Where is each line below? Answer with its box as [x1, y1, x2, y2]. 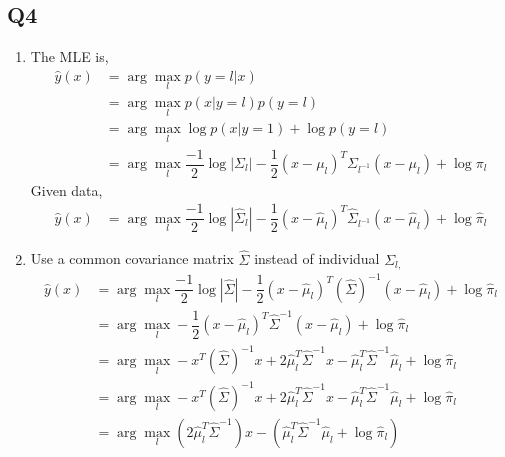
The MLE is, [30, 46, 109, 67]
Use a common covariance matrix [30, 248, 234, 269]
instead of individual [254, 248, 380, 269]
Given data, [30, 179, 103, 200]
